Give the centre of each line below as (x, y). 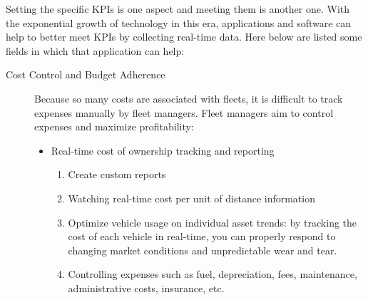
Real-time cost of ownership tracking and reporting (163, 150)
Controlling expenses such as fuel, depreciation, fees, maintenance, (213, 274)
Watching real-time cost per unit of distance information (191, 198)
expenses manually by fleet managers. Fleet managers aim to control (184, 112)
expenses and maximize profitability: (114, 126)
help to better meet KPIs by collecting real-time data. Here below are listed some (184, 37)
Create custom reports (117, 174)
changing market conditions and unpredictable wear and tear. (203, 250)
